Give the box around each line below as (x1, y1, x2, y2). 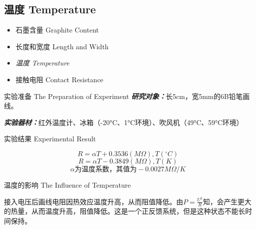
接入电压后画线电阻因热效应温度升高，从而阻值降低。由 (4, 196, 183, 206)
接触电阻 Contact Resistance (15, 74, 103, 84)
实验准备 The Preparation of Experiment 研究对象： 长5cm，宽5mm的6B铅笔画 (4, 91, 250, 101)
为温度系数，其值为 (74, 165, 137, 173)
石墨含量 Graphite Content (15, 25, 99, 35)
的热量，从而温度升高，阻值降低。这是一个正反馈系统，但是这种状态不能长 (4, 206, 245, 216)
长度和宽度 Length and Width (15, 41, 109, 51)
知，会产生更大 (203, 196, 252, 206)
